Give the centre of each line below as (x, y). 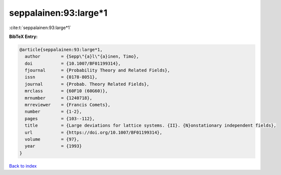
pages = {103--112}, (60, 119)
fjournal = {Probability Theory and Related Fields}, (97, 70)
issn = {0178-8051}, (61, 77)
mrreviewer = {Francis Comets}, (68, 105)
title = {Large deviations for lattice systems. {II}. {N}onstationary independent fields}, (151, 125)
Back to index (23, 166)
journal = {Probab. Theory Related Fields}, (87, 84)
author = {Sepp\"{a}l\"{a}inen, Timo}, (82, 56)
